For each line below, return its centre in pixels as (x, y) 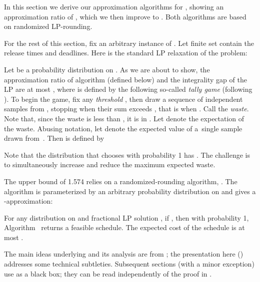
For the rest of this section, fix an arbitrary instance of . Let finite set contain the (129, 43)
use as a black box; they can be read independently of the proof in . (108, 273)
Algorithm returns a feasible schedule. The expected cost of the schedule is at (124, 227)
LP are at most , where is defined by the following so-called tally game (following (128, 89)
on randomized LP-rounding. (48, 26)
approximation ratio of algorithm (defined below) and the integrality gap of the (125, 79)
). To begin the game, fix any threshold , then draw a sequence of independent (123, 99)
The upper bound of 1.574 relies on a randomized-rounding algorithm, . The (121, 181)
